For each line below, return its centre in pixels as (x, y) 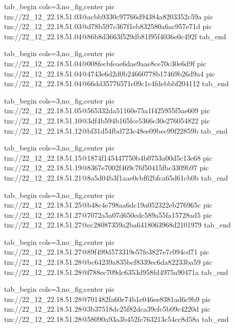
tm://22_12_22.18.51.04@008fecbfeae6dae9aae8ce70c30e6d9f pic (105, 63)
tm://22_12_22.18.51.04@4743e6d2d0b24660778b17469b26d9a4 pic (110, 73)
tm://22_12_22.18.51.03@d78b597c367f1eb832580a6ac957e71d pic (108, 26)
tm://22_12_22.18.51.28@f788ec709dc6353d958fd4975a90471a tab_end (116, 272)
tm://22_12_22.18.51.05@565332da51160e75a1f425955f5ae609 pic (107, 110)
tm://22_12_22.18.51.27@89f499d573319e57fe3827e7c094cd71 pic (107, 252)
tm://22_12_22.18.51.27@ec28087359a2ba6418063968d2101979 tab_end (118, 225)
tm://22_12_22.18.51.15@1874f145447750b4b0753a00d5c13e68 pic (108, 157)
